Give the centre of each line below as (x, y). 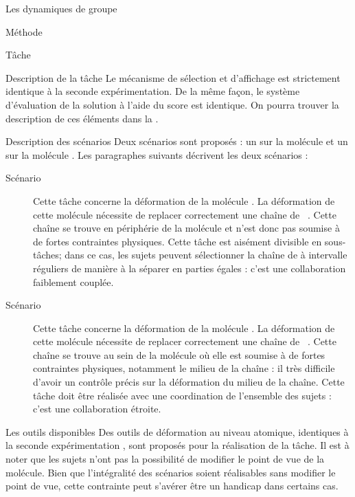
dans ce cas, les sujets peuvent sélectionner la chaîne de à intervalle (206, 255)
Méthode (24, 31)
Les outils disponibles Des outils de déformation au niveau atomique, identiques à (177, 431)
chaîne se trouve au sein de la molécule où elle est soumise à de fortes (179, 354)
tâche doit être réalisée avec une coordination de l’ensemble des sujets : (182, 395)
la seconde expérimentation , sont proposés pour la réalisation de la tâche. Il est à (177, 445)
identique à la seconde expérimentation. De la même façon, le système (153, 91)
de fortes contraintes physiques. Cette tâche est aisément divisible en (177, 241)
